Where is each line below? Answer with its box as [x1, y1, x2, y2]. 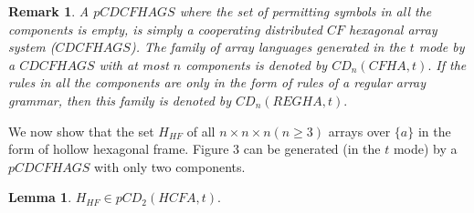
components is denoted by [185, 55, 328, 74]
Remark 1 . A [8, 2, 90, 20]
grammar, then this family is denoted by [8, 90, 232, 109]
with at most [99, 55, 169, 74]
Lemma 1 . [8, 188, 72, 207]
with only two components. [94, 157, 246, 176]
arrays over [328, 121, 391, 140]
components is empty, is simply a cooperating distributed [8, 19, 322, 38]
